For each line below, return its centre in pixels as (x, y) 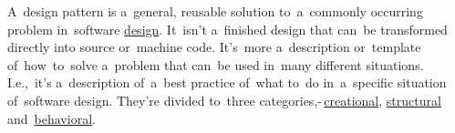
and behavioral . (52, 118)
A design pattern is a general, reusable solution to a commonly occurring (215, 11)
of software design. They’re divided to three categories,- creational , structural (224, 100)
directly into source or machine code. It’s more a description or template (214, 47)
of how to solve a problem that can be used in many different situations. (216, 64)
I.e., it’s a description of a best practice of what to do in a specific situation (227, 82)
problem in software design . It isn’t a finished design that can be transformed (227, 29)
